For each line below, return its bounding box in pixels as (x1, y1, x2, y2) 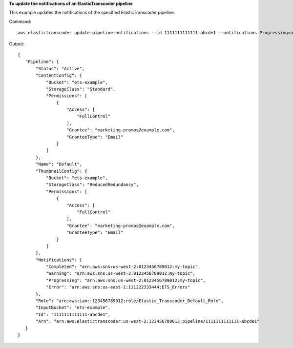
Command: (9, 19, 31, 24)
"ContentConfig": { (36, 73, 83, 78)
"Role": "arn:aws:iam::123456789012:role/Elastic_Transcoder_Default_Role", (36, 298, 224, 304)
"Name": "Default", (36, 162, 83, 167)
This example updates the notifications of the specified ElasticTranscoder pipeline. (9, 10, 175, 16)
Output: (9, 41, 24, 46)
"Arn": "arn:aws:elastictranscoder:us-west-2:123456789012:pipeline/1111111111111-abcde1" (36, 319, 260, 324)
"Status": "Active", (36, 66, 85, 71)
